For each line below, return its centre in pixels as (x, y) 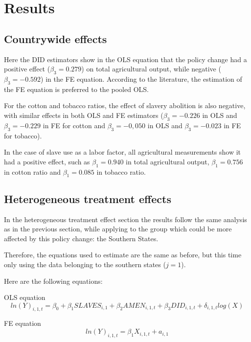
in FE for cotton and (74, 125)
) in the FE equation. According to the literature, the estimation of (141, 79)
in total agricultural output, (168, 161)
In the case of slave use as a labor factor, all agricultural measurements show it (123, 152)
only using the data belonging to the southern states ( (85, 264)
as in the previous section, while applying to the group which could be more (118, 229)
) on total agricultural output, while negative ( (151, 69)
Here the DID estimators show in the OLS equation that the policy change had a (125, 59)
